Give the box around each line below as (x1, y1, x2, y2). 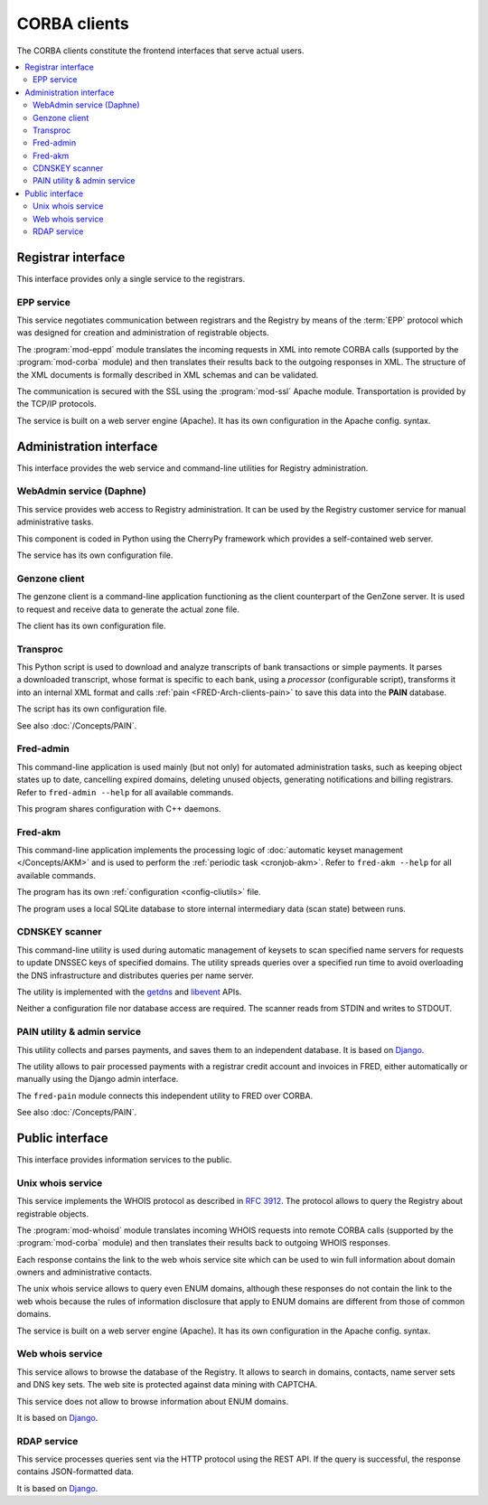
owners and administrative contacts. (16, 1266, 153, 1278)
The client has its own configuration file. (16, 620, 166, 631)
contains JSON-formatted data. (16, 1466, 135, 1477)
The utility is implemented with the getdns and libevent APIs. (16, 986, 242, 997)
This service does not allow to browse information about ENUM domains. (16, 1396, 289, 1406)
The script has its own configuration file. (16, 703, 167, 714)
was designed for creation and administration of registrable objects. (16, 327, 270, 338)
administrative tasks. (16, 516, 94, 528)
